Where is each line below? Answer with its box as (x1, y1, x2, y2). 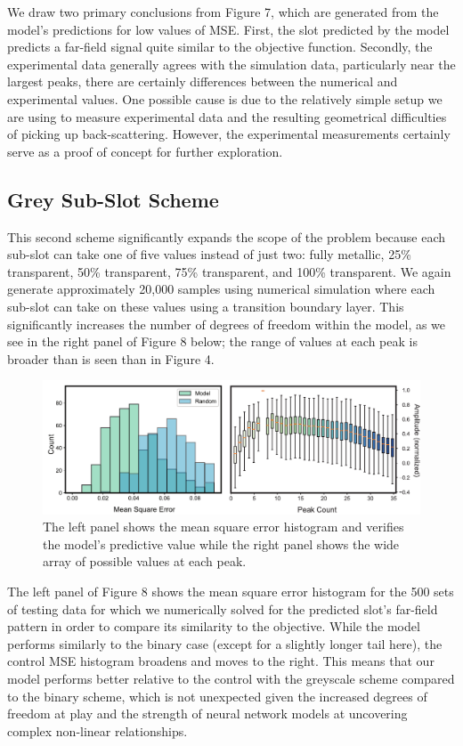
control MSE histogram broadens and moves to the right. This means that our (7, 652, 435, 670)
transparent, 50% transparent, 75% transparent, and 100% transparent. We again (7, 262, 451, 280)
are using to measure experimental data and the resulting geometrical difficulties (7, 107, 447, 126)
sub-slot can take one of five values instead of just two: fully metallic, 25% (7, 245, 411, 264)
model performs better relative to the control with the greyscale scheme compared (7, 669, 455, 687)
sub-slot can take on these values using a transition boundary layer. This (7, 296, 404, 315)
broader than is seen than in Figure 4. (7, 349, 215, 368)
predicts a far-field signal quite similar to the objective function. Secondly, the (7, 37, 433, 56)
